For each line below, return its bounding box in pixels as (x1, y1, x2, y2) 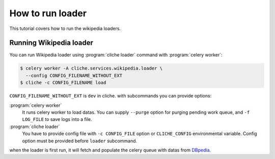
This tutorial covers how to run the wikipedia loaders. (9, 25, 121, 31)
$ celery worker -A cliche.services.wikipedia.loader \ (20, 66, 163, 71)
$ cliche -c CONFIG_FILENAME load (20, 80, 106, 86)
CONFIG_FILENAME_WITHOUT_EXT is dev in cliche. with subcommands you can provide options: (9, 93, 212, 99)
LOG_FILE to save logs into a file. (22, 116, 92, 122)
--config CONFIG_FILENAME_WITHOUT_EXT (25, 73, 122, 78)
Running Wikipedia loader (9, 39, 94, 47)
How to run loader (9, 8, 87, 19)
